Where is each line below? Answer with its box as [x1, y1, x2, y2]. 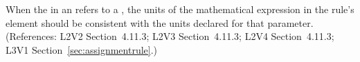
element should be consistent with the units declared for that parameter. [6, 15, 314, 30]
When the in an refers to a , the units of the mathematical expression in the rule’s [6, 2, 354, 16]
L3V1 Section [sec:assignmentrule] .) [6, 42, 158, 56]
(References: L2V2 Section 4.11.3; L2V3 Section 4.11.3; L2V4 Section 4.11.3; [6, 29, 334, 43]
